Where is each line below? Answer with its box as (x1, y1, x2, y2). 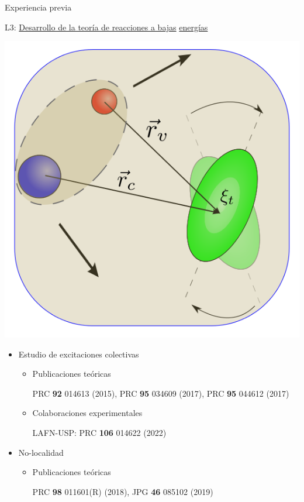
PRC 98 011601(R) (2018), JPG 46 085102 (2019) (32, 485, 213, 497)
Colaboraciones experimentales (32, 407, 143, 419)
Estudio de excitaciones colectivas (18, 348, 139, 360)
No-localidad (18, 446, 64, 458)
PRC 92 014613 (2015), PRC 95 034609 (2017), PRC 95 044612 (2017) (32, 387, 289, 399)
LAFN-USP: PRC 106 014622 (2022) (32, 426, 167, 438)
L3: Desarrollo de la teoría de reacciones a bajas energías (5, 20, 208, 33)
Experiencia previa (5, 1, 72, 13)
